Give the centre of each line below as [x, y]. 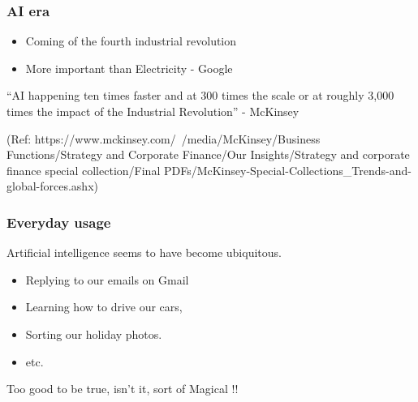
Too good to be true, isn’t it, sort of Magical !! [123, 389]
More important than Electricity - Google [129, 68]
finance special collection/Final [84, 170]
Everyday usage [59, 222]
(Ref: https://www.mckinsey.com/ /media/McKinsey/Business [164, 138]
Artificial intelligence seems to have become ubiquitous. [144, 252]
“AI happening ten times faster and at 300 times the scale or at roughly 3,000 [200, 95]
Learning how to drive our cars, [104, 307]
